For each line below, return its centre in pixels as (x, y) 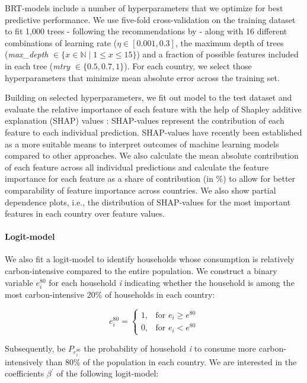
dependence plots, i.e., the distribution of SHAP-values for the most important (148, 202)
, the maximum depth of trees (229, 42)
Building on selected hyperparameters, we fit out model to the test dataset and (148, 97)
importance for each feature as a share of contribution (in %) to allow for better (150, 178)
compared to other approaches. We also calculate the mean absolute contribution (152, 155)
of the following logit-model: (108, 373)
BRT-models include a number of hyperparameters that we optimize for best (144, 8)
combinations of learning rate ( (61, 42)
